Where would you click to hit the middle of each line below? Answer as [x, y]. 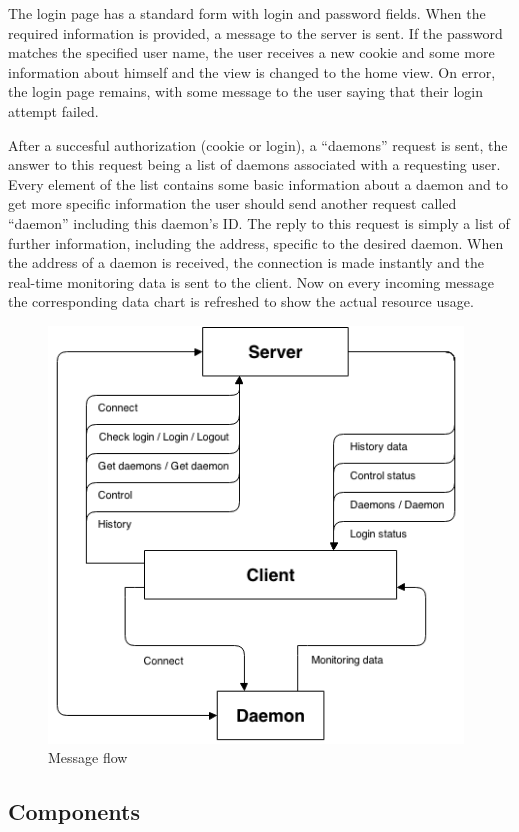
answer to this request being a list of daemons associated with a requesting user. [254, 164]
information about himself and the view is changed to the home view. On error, [252, 71]
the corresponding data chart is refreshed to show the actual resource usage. [241, 301]
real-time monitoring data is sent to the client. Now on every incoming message [251, 281]
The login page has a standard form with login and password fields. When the [247, 13]
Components [74, 811]
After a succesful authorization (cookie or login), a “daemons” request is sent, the [258, 144]
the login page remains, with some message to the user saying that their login [245, 91]
